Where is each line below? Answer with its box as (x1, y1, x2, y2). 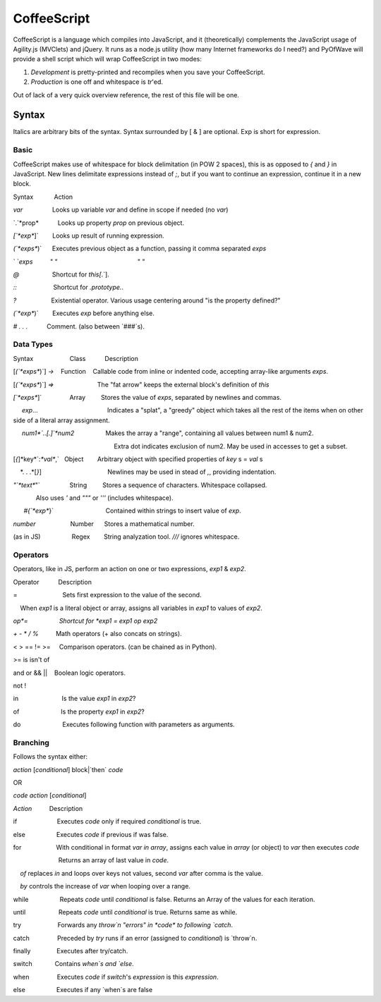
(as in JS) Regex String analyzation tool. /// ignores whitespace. (13, 532, 240, 541)
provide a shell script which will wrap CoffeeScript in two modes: (13, 55, 202, 63)
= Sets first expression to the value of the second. (13, 591, 202, 599)
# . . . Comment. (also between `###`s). (13, 322, 145, 331)
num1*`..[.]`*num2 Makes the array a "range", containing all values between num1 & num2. (21, 429, 314, 437)
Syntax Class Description (13, 354, 139, 362)
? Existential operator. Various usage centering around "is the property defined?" (13, 296, 282, 305)
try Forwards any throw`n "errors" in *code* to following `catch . (13, 921, 233, 929)
